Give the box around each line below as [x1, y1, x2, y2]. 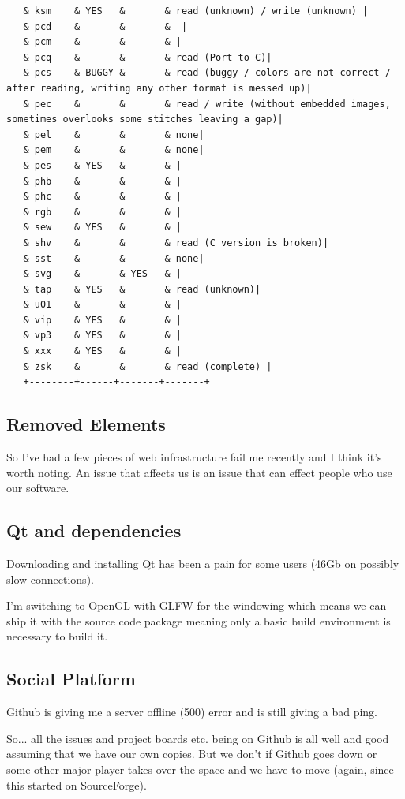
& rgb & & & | [23, 206, 182, 218]
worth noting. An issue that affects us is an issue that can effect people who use [6, 464, 392, 480]
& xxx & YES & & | [23, 345, 182, 357]
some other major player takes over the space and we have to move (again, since [6, 760, 394, 777]
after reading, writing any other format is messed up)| [6, 82, 312, 94]
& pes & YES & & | [23, 159, 182, 171]
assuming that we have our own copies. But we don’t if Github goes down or [6, 745, 377, 762]
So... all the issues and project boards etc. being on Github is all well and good [6, 730, 389, 746]
